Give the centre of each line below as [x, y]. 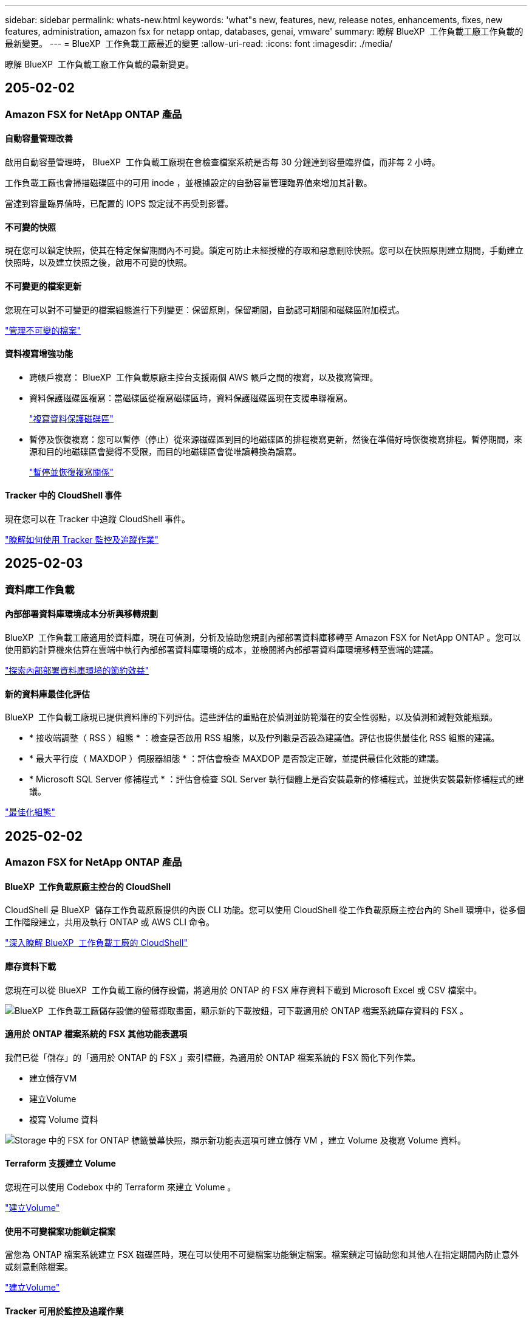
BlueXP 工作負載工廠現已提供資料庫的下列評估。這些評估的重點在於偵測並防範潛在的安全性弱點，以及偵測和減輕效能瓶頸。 [251, 717]
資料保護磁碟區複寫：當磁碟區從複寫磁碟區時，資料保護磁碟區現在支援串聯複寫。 [191, 398]
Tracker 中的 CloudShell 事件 [63, 495]
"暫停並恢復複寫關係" [72, 472]
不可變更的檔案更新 [43, 286]
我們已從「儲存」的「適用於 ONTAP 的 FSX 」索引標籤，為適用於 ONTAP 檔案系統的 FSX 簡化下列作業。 [213, 1057]
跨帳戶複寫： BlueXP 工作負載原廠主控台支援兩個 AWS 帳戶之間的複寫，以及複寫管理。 [204, 377]
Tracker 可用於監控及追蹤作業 [64, 1311]
